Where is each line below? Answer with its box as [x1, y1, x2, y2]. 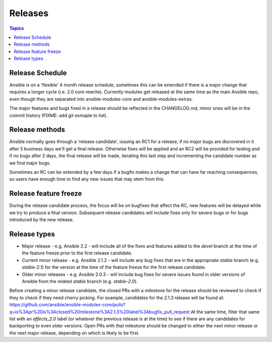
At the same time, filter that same [190, 309, 260, 315]
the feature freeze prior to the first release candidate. [22, 250, 132, 256]
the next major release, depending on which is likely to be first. [9, 330, 140, 336]
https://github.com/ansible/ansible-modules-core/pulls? [9, 302, 126, 308]
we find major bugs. [9, 160, 51, 166]
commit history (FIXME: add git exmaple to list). [9, 112, 108, 118]
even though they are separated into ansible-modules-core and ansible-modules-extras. [9, 96, 193, 102]
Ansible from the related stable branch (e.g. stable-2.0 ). [22, 278, 138, 284]
